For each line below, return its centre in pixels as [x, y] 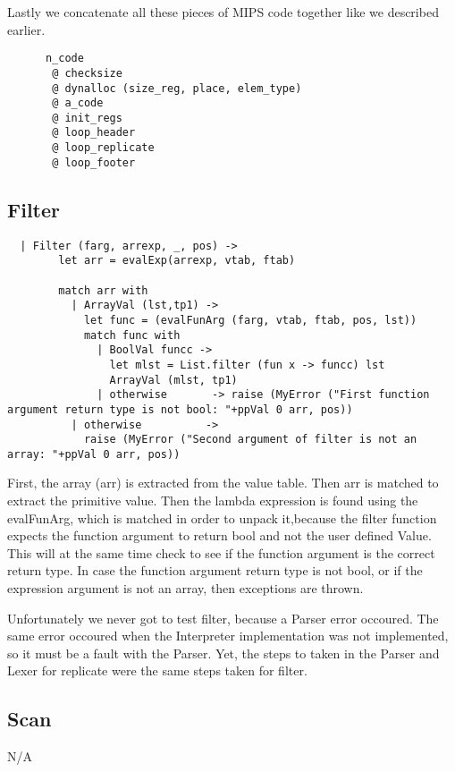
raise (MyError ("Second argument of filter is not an [250, 440]
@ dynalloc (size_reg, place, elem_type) [177, 88]
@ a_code [78, 103]
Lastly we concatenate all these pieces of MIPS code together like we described [223, 12]
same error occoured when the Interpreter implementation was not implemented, [228, 636]
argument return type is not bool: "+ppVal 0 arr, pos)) [180, 409]
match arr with [103, 290]
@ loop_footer [94, 162]
